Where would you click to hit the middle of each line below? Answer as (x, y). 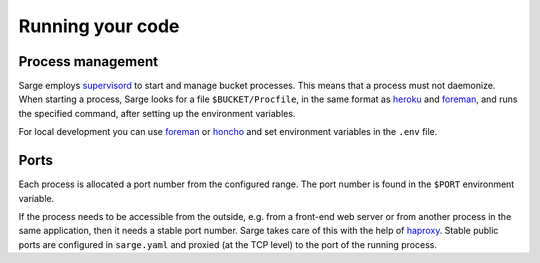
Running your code (99, 26)
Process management (88, 61)
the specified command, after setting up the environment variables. (157, 113)
